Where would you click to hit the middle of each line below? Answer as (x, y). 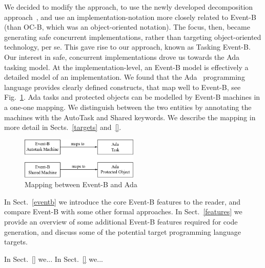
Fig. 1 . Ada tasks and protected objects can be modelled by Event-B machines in (132, 97)
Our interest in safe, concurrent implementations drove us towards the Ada (122, 57)
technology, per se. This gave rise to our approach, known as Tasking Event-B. (127, 47)
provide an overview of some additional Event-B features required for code (121, 221)
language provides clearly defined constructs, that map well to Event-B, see (123, 87)
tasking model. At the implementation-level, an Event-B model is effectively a (126, 67)
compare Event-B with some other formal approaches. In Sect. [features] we (123, 211)
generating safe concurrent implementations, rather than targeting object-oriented (133, 37)
